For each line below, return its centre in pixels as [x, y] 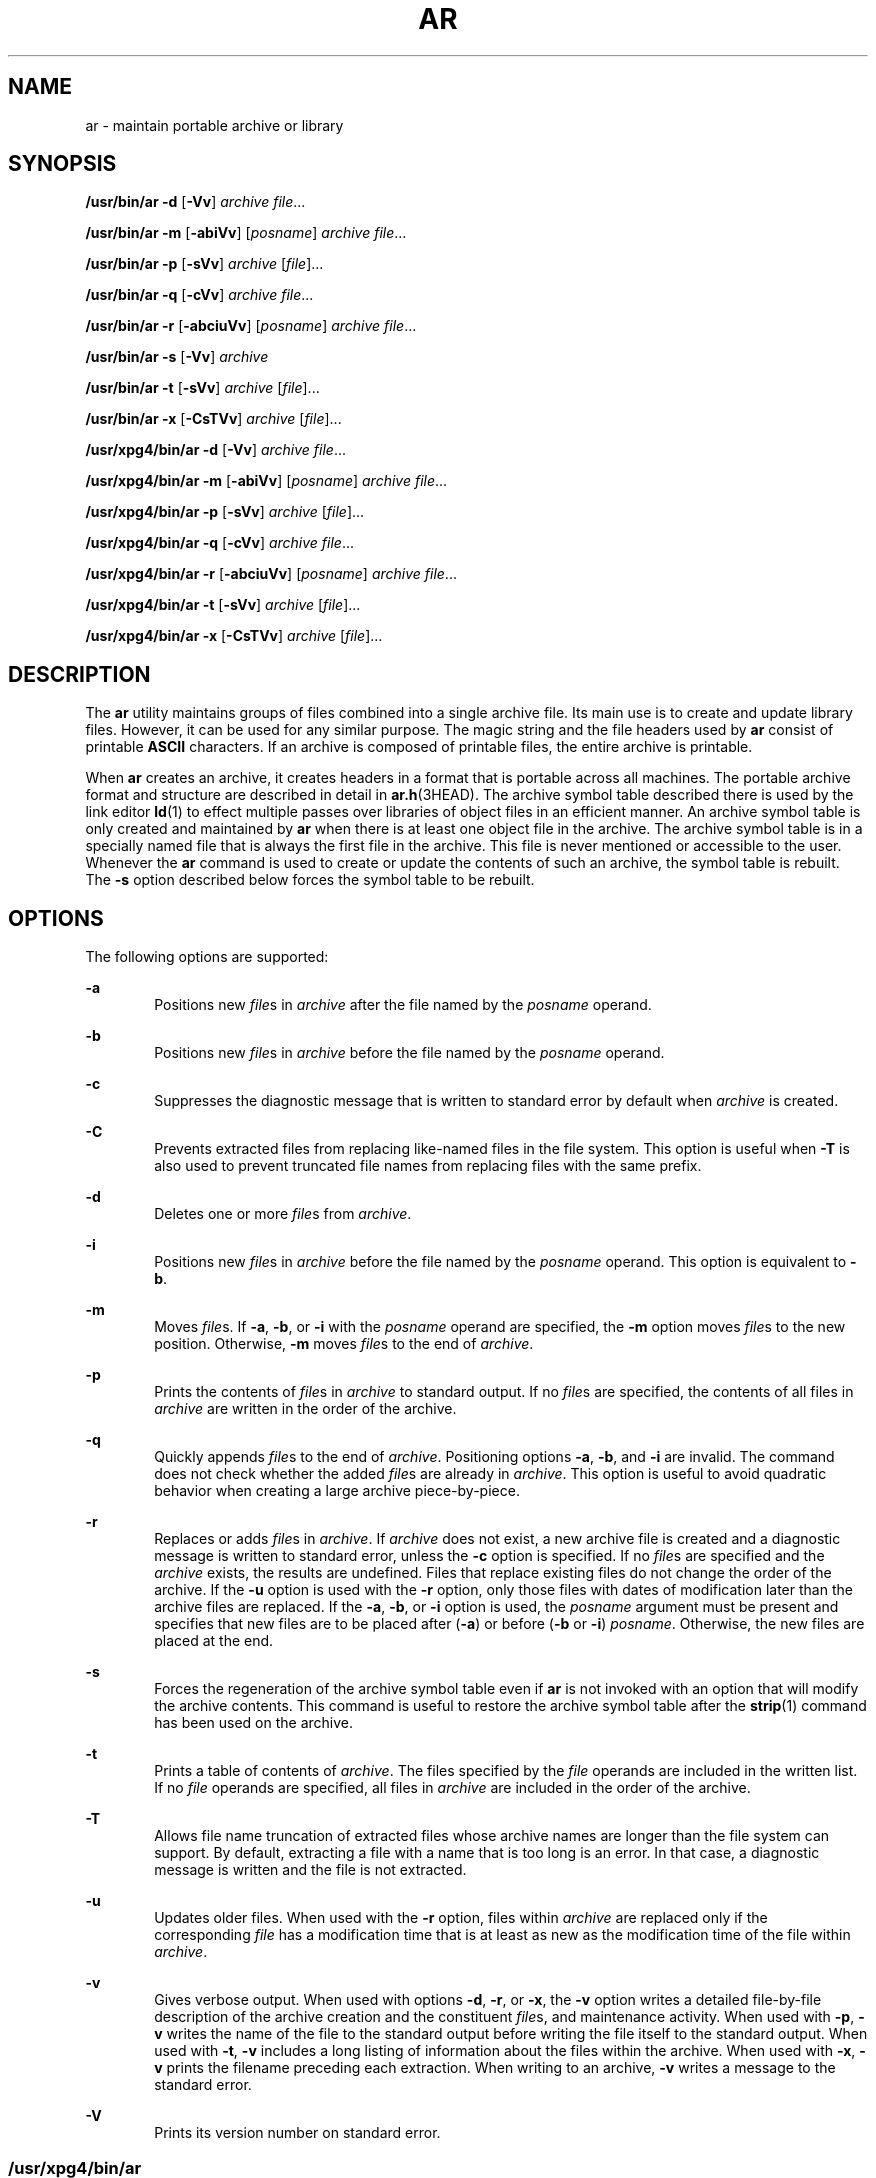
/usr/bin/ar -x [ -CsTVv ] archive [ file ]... [213, 419]
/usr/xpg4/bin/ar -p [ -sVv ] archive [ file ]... [225, 512]
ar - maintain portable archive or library [214, 125]
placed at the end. [214, 1641]
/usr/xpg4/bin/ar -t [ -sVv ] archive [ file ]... [223, 605]
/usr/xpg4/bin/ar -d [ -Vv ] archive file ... [216, 450]
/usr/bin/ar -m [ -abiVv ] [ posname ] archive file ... [246, 233]
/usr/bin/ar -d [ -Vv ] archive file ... [195, 202]
